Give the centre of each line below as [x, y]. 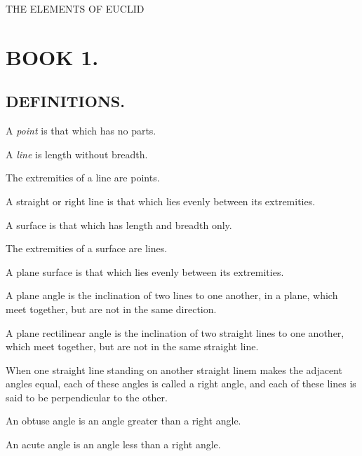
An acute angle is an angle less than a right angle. [113, 444]
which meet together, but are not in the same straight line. [132, 346]
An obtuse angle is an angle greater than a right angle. [123, 421]
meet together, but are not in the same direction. [111, 309]
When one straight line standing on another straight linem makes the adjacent [174, 369]
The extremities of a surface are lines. [87, 248]
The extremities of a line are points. [83, 178]
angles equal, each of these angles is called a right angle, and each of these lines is [181, 384]
